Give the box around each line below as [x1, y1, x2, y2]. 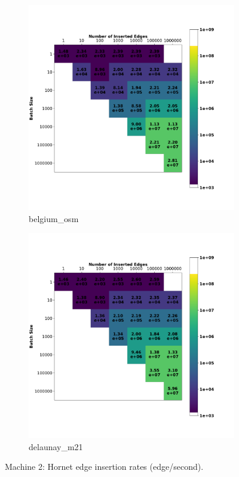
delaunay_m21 [29, 440, 83, 453]
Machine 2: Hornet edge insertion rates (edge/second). [5, 460, 204, 473]
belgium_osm [29, 212, 79, 224]
